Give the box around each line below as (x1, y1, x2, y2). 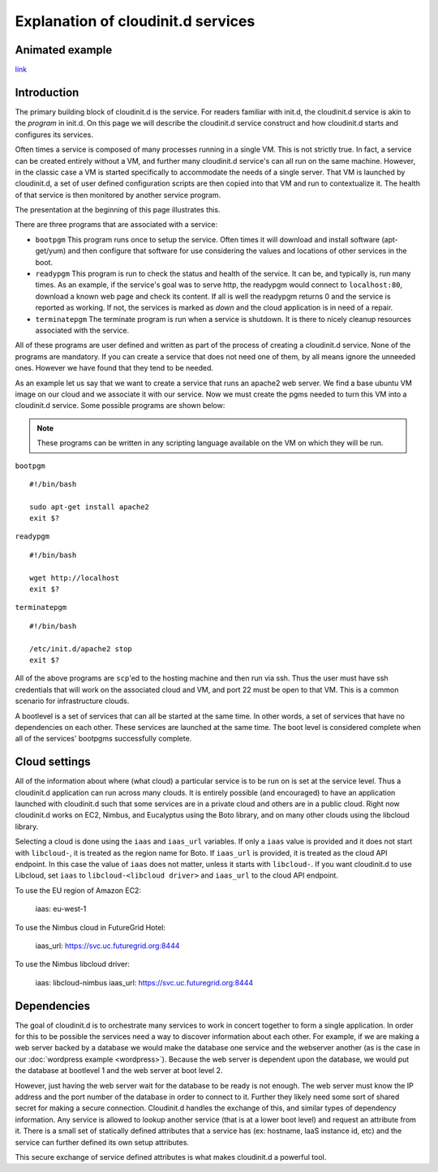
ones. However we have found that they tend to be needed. (15, 363, 214, 373)
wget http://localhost (29, 573, 120, 582)
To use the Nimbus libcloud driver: (15, 959, 130, 969)
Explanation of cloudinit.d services (15, 12, 255, 30)
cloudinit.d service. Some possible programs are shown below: (15, 401, 225, 410)
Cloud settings (15, 755, 91, 769)
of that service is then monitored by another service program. (15, 190, 221, 200)
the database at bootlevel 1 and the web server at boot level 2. (15, 1066, 223, 1075)
